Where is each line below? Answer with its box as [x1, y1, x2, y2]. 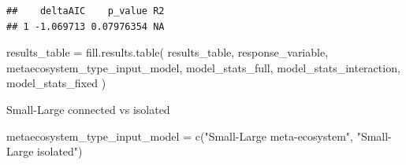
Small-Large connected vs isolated [6, 101, 170, 117]
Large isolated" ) [6, 143, 83, 159]
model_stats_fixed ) [6, 75, 106, 91]
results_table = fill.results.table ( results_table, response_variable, [6, 44, 329, 60]
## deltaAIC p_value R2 [6, 5, 165, 16]
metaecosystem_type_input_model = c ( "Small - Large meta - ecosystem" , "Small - [6, 127, 392, 144]
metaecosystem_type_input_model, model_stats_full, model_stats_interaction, [6, 59, 400, 75]
